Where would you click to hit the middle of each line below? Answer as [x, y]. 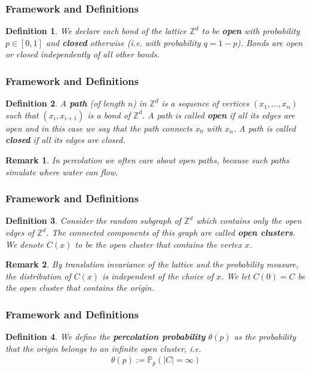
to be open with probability [251, 31]
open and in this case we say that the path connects [99, 128]
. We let [236, 276]
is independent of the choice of [158, 276]
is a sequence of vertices [205, 103]
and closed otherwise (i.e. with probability [123, 42]
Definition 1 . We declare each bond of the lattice [96, 31]
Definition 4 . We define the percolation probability [105, 337]
